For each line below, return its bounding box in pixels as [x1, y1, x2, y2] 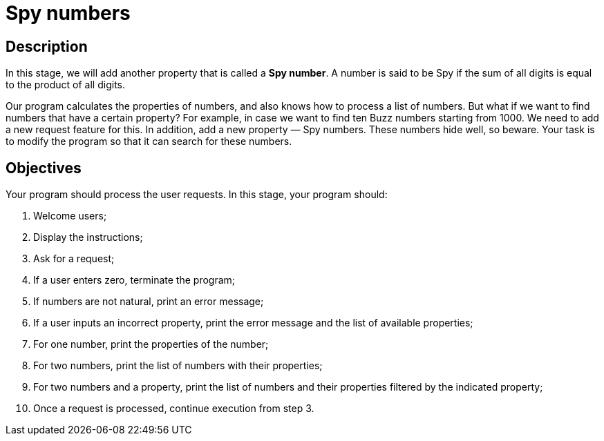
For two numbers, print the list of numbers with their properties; [33, 360, 323, 372]
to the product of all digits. [6, 79, 126, 91]
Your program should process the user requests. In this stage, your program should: [6, 188, 388, 201]
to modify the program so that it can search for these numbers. [6, 135, 292, 148]
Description [6, 37, 88, 55]
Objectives [6, 159, 82, 177]
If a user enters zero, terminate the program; [33, 274, 236, 286]
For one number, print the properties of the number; [33, 338, 269, 351]
